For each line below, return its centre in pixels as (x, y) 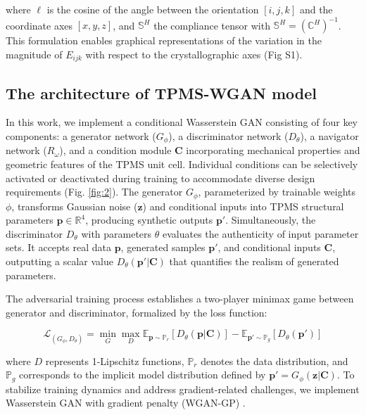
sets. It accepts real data (58, 247)
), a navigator (329, 135)
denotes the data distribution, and (274, 360)
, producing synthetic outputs (149, 220)
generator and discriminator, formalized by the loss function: (137, 312)
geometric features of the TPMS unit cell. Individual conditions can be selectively (182, 164)
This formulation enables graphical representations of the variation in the (164, 40)
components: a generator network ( (81, 135)
